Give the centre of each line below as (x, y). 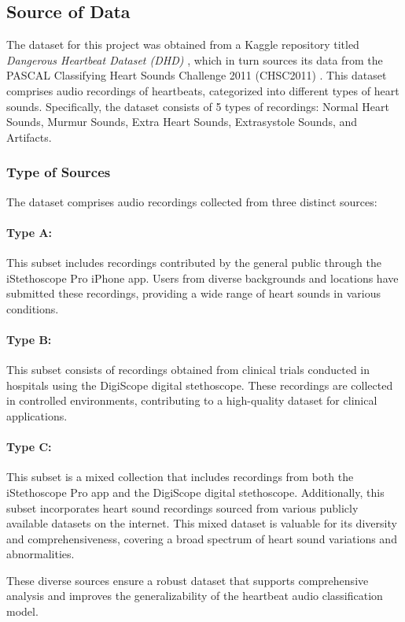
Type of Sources (59, 172)
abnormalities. (40, 554)
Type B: (29, 339)
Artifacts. (29, 137)
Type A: (29, 232)
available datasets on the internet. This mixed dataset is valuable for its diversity (202, 523)
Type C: (29, 447)
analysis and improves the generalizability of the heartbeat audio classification (195, 596)
